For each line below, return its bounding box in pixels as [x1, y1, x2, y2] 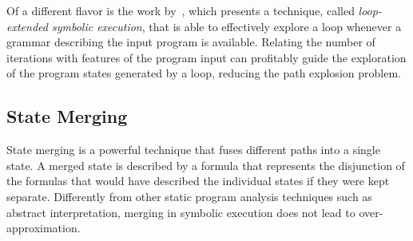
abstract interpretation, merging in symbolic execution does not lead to [6, 203, 355, 220]
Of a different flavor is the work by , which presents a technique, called [6, 2, 355, 18]
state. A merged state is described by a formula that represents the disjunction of [6, 156, 405, 173]
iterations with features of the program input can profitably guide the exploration [6, 49, 407, 65]
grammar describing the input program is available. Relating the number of [6, 34, 375, 50]
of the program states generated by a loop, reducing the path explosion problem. [6, 65, 401, 81]
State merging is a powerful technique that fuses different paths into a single [6, 141, 380, 158]
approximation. [6, 219, 81, 236]
